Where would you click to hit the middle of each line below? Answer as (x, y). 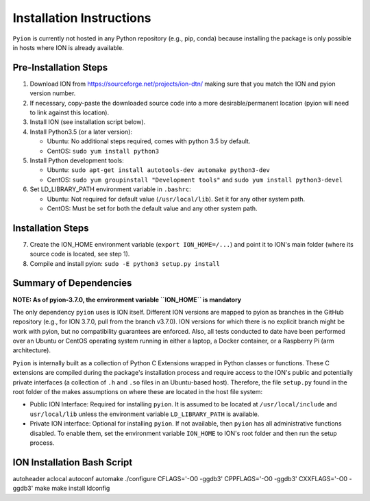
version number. (53, 93)
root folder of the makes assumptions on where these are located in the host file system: (138, 392)
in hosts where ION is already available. (69, 47)
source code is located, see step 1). (80, 254)
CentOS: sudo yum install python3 (103, 151)
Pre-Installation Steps (60, 68)
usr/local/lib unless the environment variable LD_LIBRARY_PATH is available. (145, 414)
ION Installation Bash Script (73, 462)
